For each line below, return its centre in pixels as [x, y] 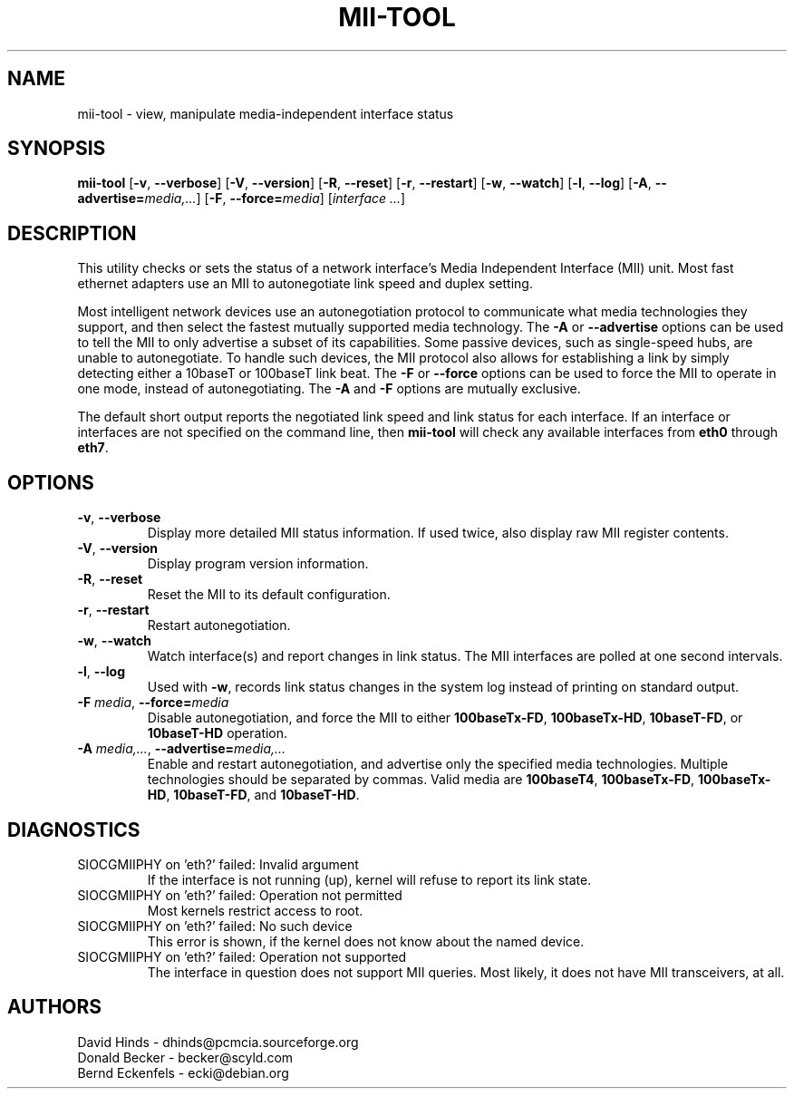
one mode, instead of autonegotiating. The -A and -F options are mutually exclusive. [329, 389]
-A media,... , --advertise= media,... [182, 749]
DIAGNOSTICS [74, 829]
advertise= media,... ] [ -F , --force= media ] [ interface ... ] [242, 199]
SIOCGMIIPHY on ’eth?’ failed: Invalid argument [218, 864]
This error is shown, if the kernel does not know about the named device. [366, 941]
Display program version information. [258, 564]
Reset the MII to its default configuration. [269, 595]
